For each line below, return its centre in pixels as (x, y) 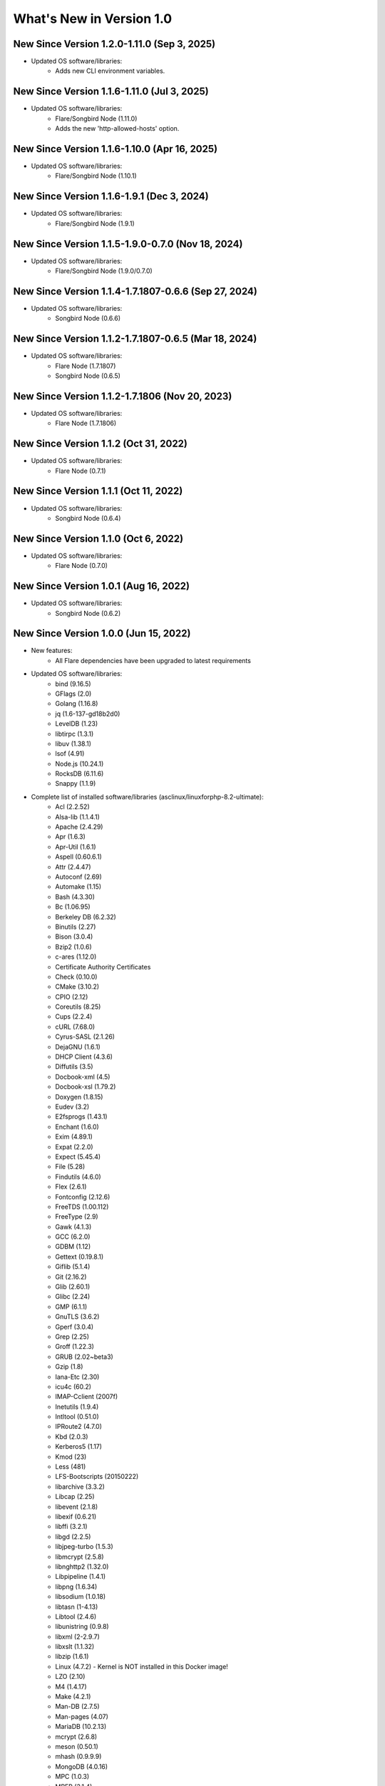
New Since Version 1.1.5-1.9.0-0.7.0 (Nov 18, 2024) (128, 244)
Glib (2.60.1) (73, 1287)
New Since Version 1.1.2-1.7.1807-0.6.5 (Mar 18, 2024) (135, 339)
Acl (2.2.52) (72, 807)
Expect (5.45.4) (78, 1157)
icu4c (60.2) (73, 1387)
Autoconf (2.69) (79, 877)
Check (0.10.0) (76, 977)
